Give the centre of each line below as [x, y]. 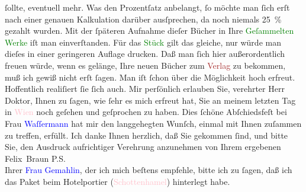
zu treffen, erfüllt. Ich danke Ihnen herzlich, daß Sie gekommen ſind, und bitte [146, 135]
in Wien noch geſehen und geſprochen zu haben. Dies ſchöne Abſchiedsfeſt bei [146, 112]
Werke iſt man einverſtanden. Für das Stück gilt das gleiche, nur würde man [143, 42]
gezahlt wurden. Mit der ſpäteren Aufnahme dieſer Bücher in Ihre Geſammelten [149, 31]
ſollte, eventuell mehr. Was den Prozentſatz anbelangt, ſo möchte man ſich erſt [147, 7]
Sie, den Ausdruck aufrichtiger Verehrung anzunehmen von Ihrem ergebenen [143, 147]
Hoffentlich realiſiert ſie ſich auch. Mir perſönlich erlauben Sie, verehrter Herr [145, 89]
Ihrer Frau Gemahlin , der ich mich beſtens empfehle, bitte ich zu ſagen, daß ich [149, 170]
